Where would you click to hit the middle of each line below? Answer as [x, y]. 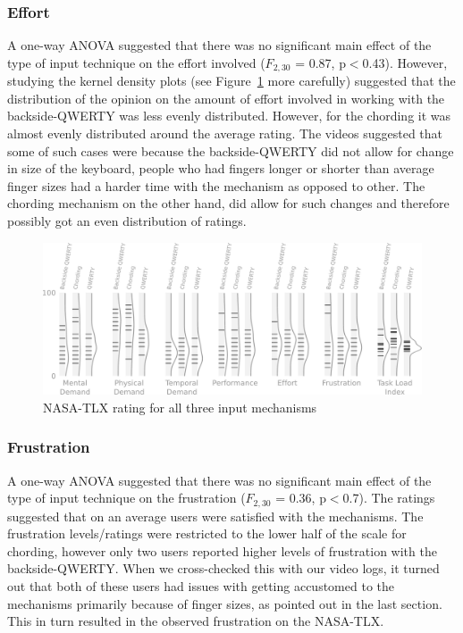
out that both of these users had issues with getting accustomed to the [201, 586]
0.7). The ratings [389, 498]
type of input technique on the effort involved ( [136, 62]
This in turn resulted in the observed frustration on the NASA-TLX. [196, 621]
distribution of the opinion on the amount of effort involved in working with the [226, 98]
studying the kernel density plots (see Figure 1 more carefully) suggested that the [231, 81]
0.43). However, [405, 62]
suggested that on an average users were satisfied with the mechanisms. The [215, 516]
